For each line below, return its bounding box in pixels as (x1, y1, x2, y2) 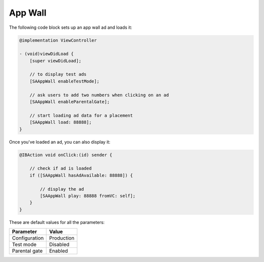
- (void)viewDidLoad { (19, 51, 74, 57)
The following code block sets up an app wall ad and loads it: (9, 24, 132, 30)
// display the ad (40, 186, 84, 192)
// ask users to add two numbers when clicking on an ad (29, 92, 169, 98)
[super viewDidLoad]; (29, 58, 82, 64)
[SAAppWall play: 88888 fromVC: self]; (40, 193, 135, 198)
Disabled (49, 241, 69, 248)
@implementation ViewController (19, 37, 97, 43)
